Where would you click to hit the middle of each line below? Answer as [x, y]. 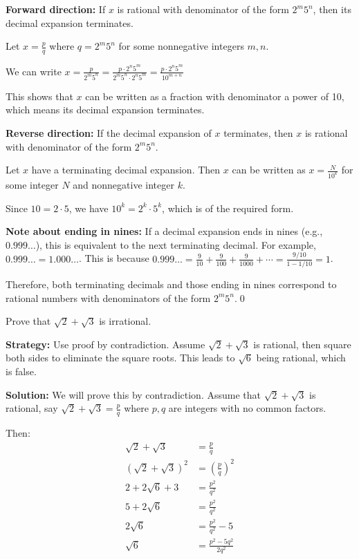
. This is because [114, 258]
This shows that [39, 96]
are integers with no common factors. [247, 408]
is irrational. [125, 321]
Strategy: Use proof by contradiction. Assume [105, 344]
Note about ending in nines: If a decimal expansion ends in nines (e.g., [164, 231]
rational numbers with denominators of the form [108, 297]
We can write [34, 71]
